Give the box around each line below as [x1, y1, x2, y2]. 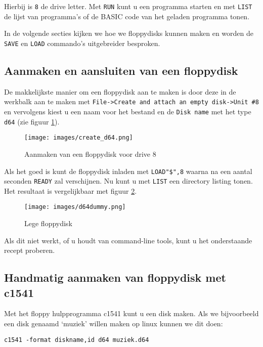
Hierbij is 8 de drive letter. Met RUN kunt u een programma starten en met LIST [4, 1, 252, 11]
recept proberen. [4, 245, 55, 255]
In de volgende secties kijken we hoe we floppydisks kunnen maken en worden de [4, 28, 254, 38]
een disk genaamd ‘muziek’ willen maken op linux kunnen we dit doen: [4, 318, 223, 329]
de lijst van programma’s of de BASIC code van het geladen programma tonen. [4, 11, 250, 21]
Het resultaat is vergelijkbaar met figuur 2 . [4, 185, 137, 196]
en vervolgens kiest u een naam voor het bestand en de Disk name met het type [4, 106, 251, 116]
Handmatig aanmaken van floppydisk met [4, 270, 226, 285]
